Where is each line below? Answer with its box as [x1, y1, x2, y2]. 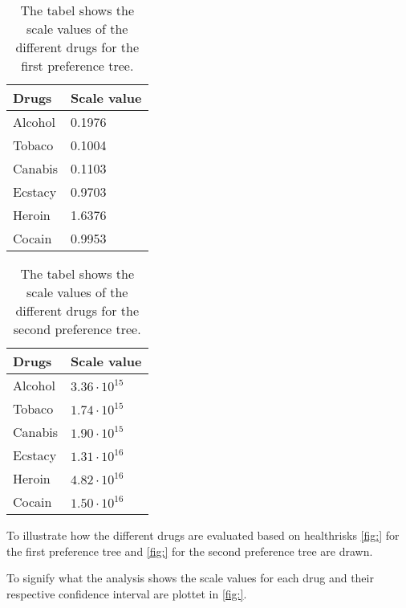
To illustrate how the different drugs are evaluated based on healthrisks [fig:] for [6, 527, 400, 543]
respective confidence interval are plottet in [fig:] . [6, 585, 247, 602]
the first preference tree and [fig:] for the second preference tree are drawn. [6, 542, 373, 559]
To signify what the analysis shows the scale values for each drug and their [6, 569, 374, 586]
